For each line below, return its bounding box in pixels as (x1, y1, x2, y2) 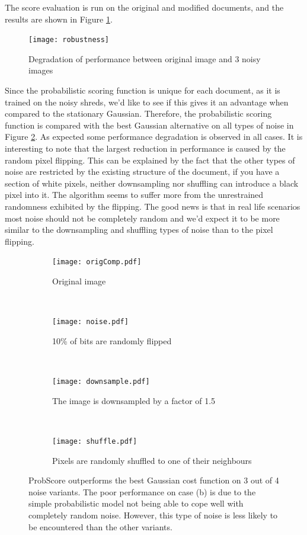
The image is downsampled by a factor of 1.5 (52, 394, 216, 406)
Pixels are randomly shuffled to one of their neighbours (52, 454, 252, 466)
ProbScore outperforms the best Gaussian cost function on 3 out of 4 (28, 474, 279, 486)
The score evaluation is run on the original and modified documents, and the (5, 1, 284, 13)
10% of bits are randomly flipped (52, 334, 172, 347)
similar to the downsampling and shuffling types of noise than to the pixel (5, 223, 273, 236)
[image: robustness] (28, 36, 110, 44)
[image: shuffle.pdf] (52, 437, 137, 446)
